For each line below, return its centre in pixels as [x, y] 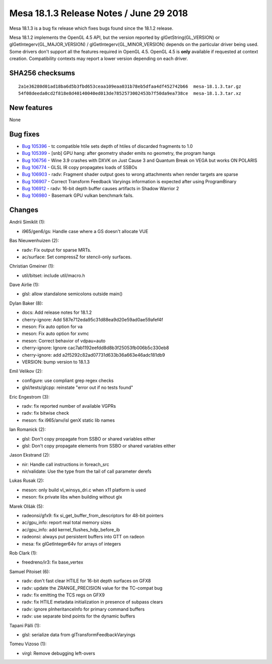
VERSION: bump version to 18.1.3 [56, 362]
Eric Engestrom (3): [29, 397]
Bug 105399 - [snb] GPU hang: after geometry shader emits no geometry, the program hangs [119, 153]
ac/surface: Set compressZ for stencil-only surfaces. [77, 257]
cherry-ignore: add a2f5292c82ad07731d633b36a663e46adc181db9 [94, 355]
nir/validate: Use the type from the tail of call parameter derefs [87, 471]
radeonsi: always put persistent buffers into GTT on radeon [83, 537]
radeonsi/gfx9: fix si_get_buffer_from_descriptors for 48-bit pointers [93, 516]
